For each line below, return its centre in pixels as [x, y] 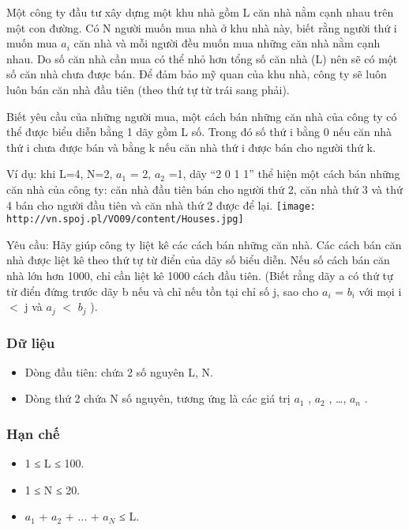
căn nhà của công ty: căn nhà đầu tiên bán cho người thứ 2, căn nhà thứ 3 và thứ [204, 189]
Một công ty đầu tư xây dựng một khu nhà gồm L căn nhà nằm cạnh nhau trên [200, 12]
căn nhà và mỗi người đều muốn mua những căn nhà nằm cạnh [227, 43]
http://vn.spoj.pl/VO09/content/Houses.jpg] [125, 220]
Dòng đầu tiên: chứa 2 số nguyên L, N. [119, 371]
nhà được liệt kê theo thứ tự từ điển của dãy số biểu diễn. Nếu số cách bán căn [198, 260]
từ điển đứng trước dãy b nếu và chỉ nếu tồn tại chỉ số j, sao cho [163, 291]
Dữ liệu [31, 342]
